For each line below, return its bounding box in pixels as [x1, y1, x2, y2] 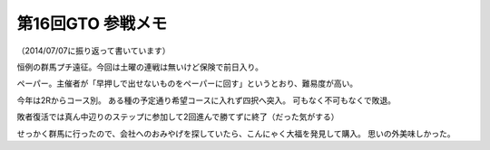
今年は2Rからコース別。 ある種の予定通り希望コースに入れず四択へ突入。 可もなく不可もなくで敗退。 [16, 95, 397, 106]
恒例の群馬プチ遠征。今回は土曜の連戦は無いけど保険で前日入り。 [16, 61, 263, 72]
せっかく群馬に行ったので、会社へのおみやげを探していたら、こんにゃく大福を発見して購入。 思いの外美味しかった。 [16, 127, 456, 139]
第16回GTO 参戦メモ [16, 14, 168, 33]
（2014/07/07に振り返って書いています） [16, 45, 171, 56]
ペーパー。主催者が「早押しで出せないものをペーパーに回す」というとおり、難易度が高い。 [16, 78, 358, 89]
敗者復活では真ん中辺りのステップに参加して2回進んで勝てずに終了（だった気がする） [16, 111, 339, 122]
